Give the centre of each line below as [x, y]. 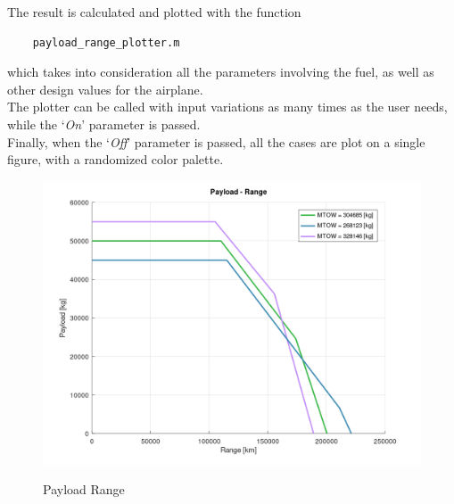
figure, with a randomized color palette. [116, 159]
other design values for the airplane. [105, 89]
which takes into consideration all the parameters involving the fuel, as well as [221, 72]
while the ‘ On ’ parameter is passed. [104, 124]
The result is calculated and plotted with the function [154, 12]
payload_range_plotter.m [106, 42]
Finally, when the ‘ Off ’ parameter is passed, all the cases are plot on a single [216, 141]
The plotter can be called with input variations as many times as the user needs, [227, 107]
